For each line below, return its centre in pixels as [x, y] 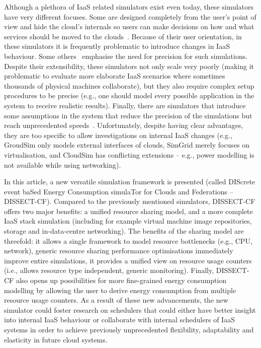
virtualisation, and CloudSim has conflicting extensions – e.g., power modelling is [129, 154]
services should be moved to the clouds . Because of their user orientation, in [123, 36]
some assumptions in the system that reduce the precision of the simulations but [128, 115]
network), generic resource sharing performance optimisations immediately [119, 251]
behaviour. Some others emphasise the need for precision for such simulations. [126, 56]
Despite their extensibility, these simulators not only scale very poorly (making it [129, 66]
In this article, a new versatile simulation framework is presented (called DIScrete [130, 182]
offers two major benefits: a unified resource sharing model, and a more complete [128, 211]
